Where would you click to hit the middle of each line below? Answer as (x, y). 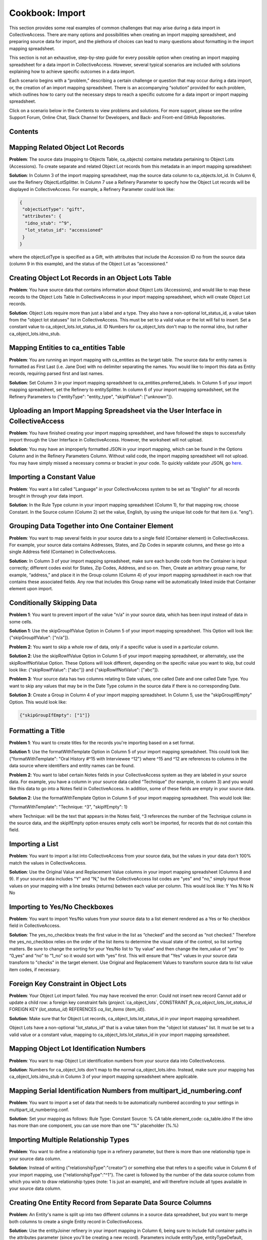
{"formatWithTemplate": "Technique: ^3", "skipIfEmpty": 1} (68, 807)
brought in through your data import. (46, 496)
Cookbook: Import (47, 13)
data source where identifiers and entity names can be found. (72, 766)
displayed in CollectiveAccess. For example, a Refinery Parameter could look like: (92, 189)
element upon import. (31, 589)
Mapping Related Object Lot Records (67, 148)
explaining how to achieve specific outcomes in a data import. (72, 71)
